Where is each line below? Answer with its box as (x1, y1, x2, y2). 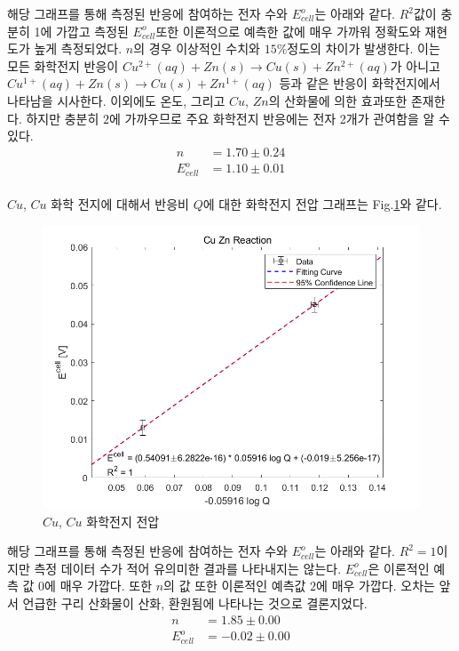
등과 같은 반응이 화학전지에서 (279, 74, 440, 92)
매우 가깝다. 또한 (59, 576, 153, 595)
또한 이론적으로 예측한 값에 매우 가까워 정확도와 (155, 21, 421, 40)
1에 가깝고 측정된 (34, 21, 129, 40)
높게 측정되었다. (34, 39, 123, 58)
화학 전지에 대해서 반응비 (51, 195, 189, 213)
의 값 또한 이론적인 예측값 (163, 576, 306, 595)
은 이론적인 (368, 559, 430, 577)
